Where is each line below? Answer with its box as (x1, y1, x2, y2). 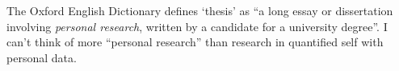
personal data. (6, 49, 77, 65)
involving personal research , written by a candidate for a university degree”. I (6, 18, 388, 34)
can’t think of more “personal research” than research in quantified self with (6, 34, 384, 50)
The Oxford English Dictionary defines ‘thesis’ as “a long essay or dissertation (6, 2, 393, 18)
